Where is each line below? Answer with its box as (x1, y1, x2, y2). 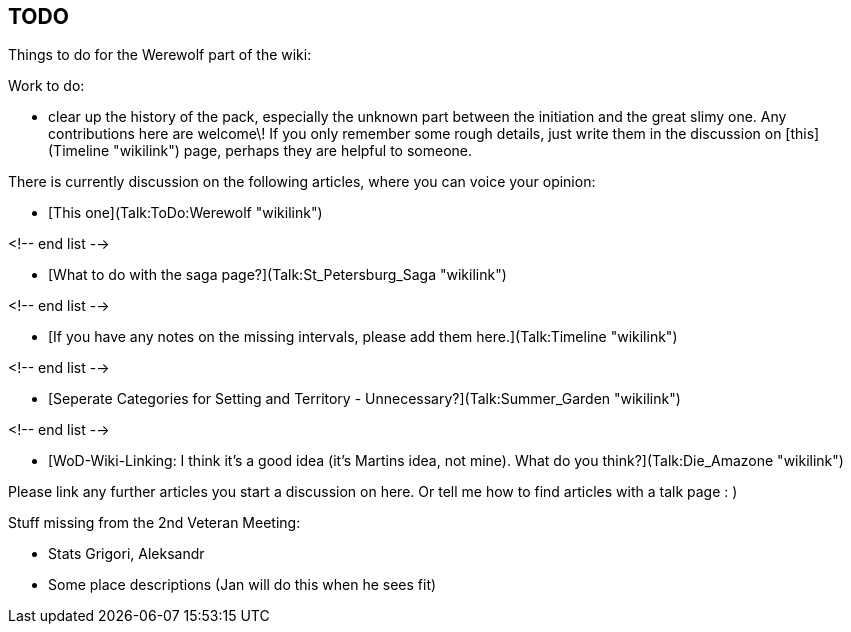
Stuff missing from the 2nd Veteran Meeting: (8, 514, 301, 532)
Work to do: (8, 77, 85, 95)
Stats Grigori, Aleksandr (48, 545, 205, 563)
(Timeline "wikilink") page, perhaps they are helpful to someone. (48, 142, 472, 160)
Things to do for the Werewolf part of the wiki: (8, 46, 312, 64)
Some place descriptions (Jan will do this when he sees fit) (48, 576, 437, 594)
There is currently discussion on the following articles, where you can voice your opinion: (8, 173, 596, 191)
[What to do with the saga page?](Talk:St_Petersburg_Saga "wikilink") (48, 266, 507, 284)
